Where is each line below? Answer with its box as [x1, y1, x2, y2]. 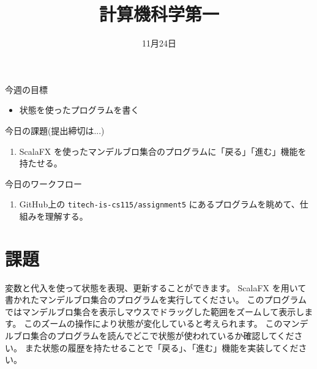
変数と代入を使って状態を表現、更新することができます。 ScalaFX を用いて [5, 281, 307, 294]
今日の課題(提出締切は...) [5, 124, 105, 136]
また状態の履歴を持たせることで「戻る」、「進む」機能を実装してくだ [24, 341, 299, 354]
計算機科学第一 [99, 1, 219, 26]
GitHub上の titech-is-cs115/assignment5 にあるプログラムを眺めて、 [19, 198, 300, 211]
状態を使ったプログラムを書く [19, 103, 140, 116]
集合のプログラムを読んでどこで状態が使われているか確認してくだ [30, 329, 294, 342]
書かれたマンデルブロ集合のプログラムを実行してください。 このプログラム [5, 293, 307, 306]
